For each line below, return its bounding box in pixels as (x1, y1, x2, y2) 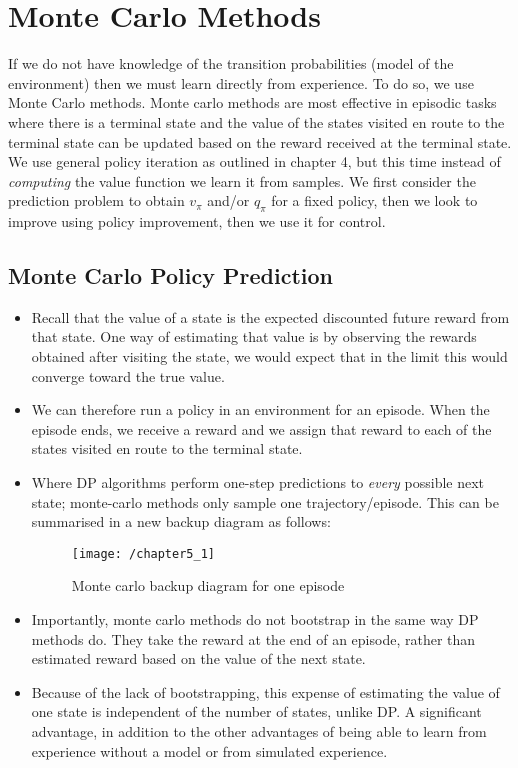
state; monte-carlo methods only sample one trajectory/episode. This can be (31, 491, 499, 512)
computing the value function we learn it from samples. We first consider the (8, 170, 476, 191)
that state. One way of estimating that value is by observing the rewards (31, 326, 477, 347)
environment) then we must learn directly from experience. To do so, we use (8, 72, 474, 93)
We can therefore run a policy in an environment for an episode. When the (31, 399, 490, 420)
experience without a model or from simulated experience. (31, 740, 388, 761)
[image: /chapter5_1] (71, 546, 215, 561)
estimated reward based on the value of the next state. (31, 648, 366, 669)
